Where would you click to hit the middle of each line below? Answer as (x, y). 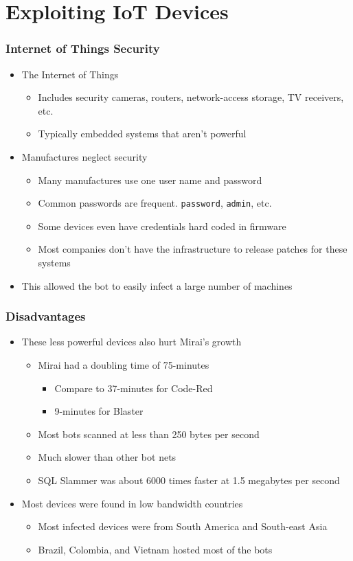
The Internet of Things (70, 74)
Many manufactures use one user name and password (150, 180)
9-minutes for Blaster (99, 411)
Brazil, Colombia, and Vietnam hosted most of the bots (155, 549)
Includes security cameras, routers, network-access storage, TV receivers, (191, 97)
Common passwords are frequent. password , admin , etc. (155, 203)
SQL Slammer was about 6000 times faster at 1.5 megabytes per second (189, 480)
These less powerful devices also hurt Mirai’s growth (132, 342)
